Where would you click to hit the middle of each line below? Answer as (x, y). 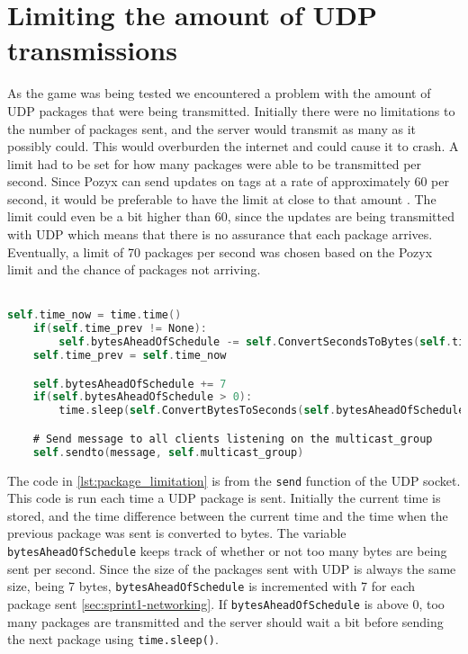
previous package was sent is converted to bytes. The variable (177, 533)
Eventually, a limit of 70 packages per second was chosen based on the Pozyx (220, 251)
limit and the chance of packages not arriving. (134, 269)
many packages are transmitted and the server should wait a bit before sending (225, 621)
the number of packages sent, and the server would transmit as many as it (212, 128)
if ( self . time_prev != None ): (120, 329)
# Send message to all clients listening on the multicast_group (233, 439)
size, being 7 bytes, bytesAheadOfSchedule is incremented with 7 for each (211, 586)
